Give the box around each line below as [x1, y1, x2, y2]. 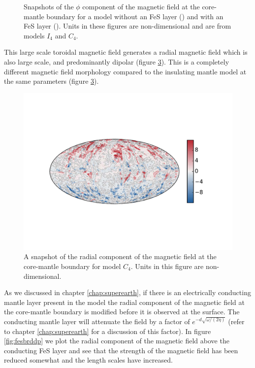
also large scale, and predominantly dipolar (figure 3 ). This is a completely [4, 56, 229, 67]
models [24, 30, 45, 40]
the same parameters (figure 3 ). [4, 76, 99, 86]
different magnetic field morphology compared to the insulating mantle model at [4, 66, 247, 76]
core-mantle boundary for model [24, 261, 121, 271]
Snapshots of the [24, 1, 74, 11]
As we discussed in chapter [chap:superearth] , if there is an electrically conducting [4, 287, 251, 298]
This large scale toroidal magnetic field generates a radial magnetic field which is [4, 47, 248, 57]
